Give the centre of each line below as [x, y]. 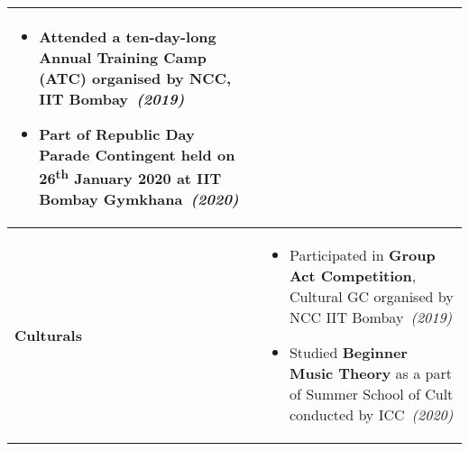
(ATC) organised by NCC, [135, 78]
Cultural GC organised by [371, 297]
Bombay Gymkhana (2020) [139, 199]
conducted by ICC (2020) [371, 415]
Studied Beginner [348, 353]
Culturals [48, 335]
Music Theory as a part [370, 373]
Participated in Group [362, 255]
